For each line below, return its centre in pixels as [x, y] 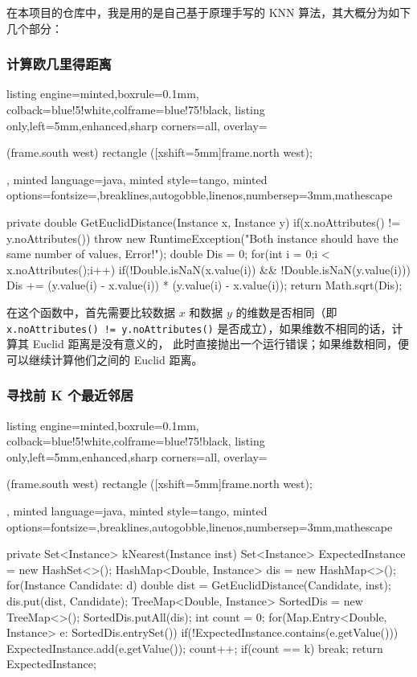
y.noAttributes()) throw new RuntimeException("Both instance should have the [202, 238]
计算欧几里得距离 [59, 64]
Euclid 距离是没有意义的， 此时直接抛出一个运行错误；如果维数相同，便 [221, 344]
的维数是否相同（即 [286, 312]
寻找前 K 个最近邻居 [70, 395]
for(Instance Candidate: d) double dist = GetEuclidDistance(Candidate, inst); [199, 585]
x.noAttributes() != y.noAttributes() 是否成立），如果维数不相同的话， [199, 328]
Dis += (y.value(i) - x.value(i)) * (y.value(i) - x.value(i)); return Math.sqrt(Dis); [204, 285]
